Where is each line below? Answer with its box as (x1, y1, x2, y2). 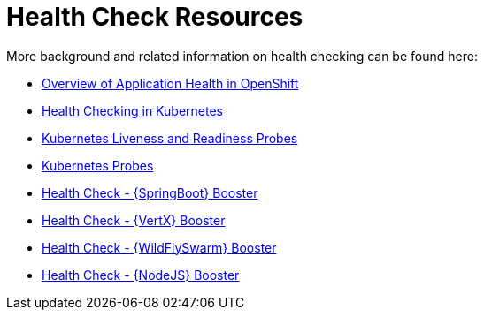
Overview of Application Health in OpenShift (42, 75, 299, 91)
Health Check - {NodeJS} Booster (42, 267, 240, 283)
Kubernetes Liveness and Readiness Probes (42, 130, 298, 146)
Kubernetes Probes (42, 157, 154, 173)
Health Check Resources (6, 2, 303, 32)
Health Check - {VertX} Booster (42, 212, 226, 228)
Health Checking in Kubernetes (42, 102, 223, 118)
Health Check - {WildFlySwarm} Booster (42, 239, 277, 255)
